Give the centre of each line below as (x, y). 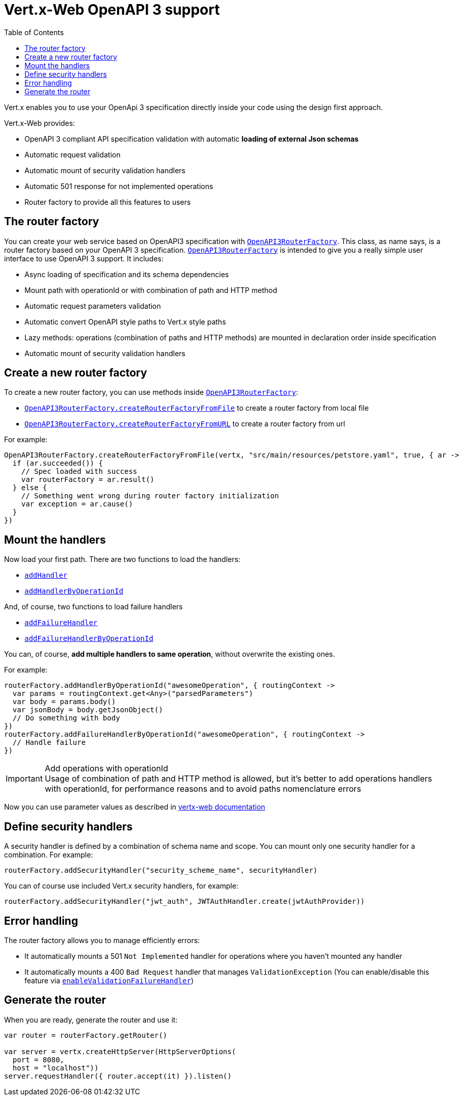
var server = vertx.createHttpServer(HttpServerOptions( (120, 1051)
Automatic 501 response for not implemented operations (119, 186)
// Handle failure (49, 743)
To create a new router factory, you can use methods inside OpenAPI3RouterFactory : (151, 392)
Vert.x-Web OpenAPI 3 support (112, 10)
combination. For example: (49, 855)
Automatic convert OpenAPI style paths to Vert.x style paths (125, 321)
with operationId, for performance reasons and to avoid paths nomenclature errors (203, 789)
